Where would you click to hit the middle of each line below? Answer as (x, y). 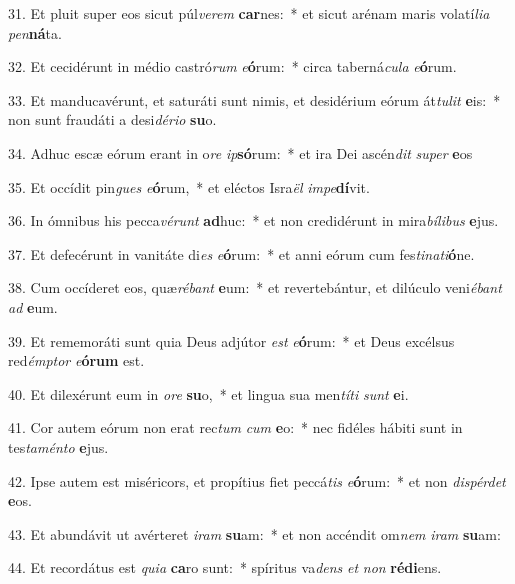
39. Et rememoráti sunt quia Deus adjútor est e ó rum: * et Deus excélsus (231, 340)
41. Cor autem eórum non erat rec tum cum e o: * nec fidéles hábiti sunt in (235, 427)
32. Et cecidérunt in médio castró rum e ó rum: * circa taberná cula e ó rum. (232, 66)
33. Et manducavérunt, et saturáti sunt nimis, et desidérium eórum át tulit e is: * (254, 99)
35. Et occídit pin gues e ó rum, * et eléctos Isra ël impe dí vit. (189, 186)
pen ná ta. (35, 32)
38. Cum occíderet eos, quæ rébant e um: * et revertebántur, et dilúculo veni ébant (255, 287)
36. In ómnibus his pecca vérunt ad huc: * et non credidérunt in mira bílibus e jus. (253, 220)
